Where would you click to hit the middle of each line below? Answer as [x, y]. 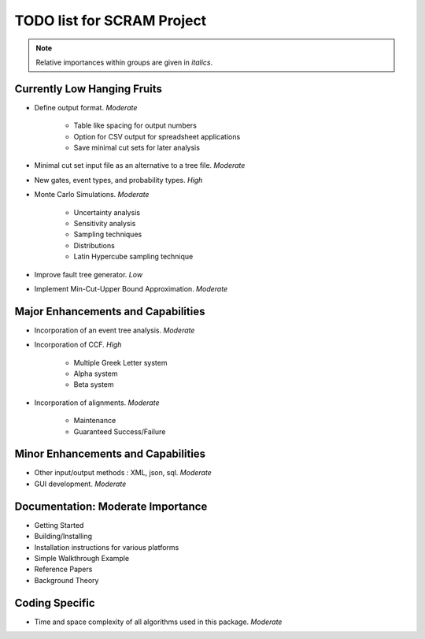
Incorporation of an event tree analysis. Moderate [115, 330]
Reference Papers [63, 569]
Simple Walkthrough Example [82, 558]
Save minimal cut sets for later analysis [137, 148]
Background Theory [67, 580]
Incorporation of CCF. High [78, 345]
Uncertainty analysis [107, 212]
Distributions [94, 245]
